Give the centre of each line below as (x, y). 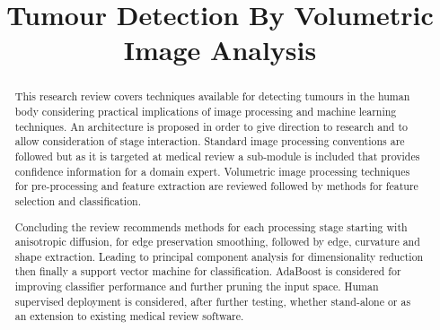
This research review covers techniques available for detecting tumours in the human (212, 96)
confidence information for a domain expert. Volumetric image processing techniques (212, 171)
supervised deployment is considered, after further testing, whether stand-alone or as (213, 301)
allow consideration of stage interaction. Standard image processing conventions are (210, 141)
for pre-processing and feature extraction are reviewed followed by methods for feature (216, 186)
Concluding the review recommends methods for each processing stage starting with (211, 226)
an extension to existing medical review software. (129, 316)
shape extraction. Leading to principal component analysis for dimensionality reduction (219, 256)
